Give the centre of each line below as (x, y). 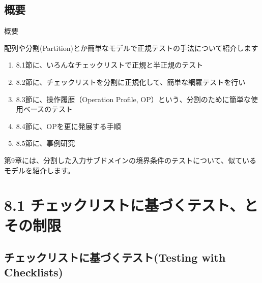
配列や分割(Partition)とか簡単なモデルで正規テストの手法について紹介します (131, 48)
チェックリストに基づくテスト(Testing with (115, 257)
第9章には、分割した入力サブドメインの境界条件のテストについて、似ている (130, 160)
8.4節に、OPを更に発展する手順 (68, 126)
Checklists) (34, 272)
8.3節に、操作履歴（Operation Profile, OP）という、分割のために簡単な (133, 99)
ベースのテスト (48, 109)
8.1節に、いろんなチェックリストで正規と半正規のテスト (110, 65)
